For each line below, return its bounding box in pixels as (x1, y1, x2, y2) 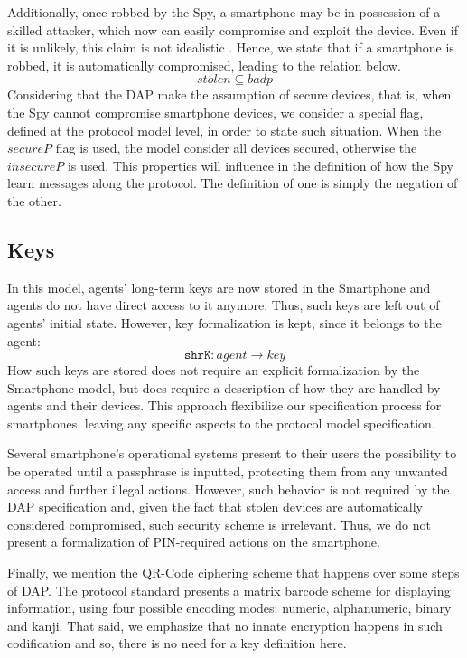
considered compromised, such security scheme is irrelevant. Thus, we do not (7, 514, 431, 533)
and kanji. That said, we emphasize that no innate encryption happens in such (7, 616, 443, 634)
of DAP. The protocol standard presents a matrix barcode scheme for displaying (7, 580, 451, 599)
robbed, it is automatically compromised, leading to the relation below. (7, 55, 401, 74)
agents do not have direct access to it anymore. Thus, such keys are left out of (7, 296, 440, 315)
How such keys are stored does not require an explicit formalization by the (7, 361, 420, 380)
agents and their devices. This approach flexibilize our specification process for (7, 396, 442, 415)
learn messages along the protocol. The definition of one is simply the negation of (7, 174, 458, 193)
